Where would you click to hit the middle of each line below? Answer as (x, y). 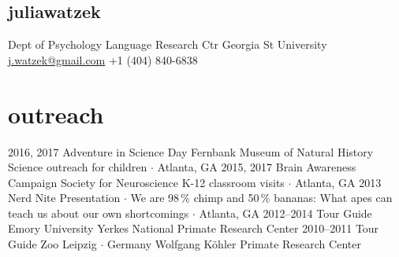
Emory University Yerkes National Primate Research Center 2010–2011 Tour (194, 228)
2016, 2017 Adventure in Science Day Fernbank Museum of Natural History (191, 151)
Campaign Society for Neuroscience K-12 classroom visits (146, 182)
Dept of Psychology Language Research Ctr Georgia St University (168, 44)
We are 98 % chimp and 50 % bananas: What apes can (261, 198)
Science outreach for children (78, 167)
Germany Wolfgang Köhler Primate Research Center (234, 244)
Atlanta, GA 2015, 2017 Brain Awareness (257, 167)
